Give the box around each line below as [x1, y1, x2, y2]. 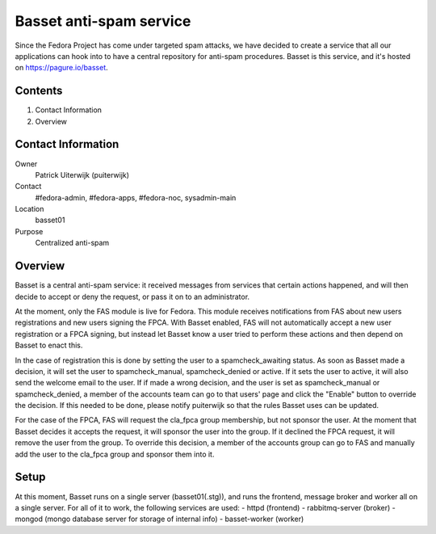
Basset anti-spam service [15, 12, 191, 30]
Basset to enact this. [15, 340, 83, 351]
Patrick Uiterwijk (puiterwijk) [35, 170, 129, 179]
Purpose [15, 226, 44, 236]
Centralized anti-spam [35, 238, 110, 248]
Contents [15, 84, 63, 98]
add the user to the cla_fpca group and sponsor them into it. [15, 449, 215, 459]
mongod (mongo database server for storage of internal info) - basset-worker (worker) [15, 514, 304, 524]
